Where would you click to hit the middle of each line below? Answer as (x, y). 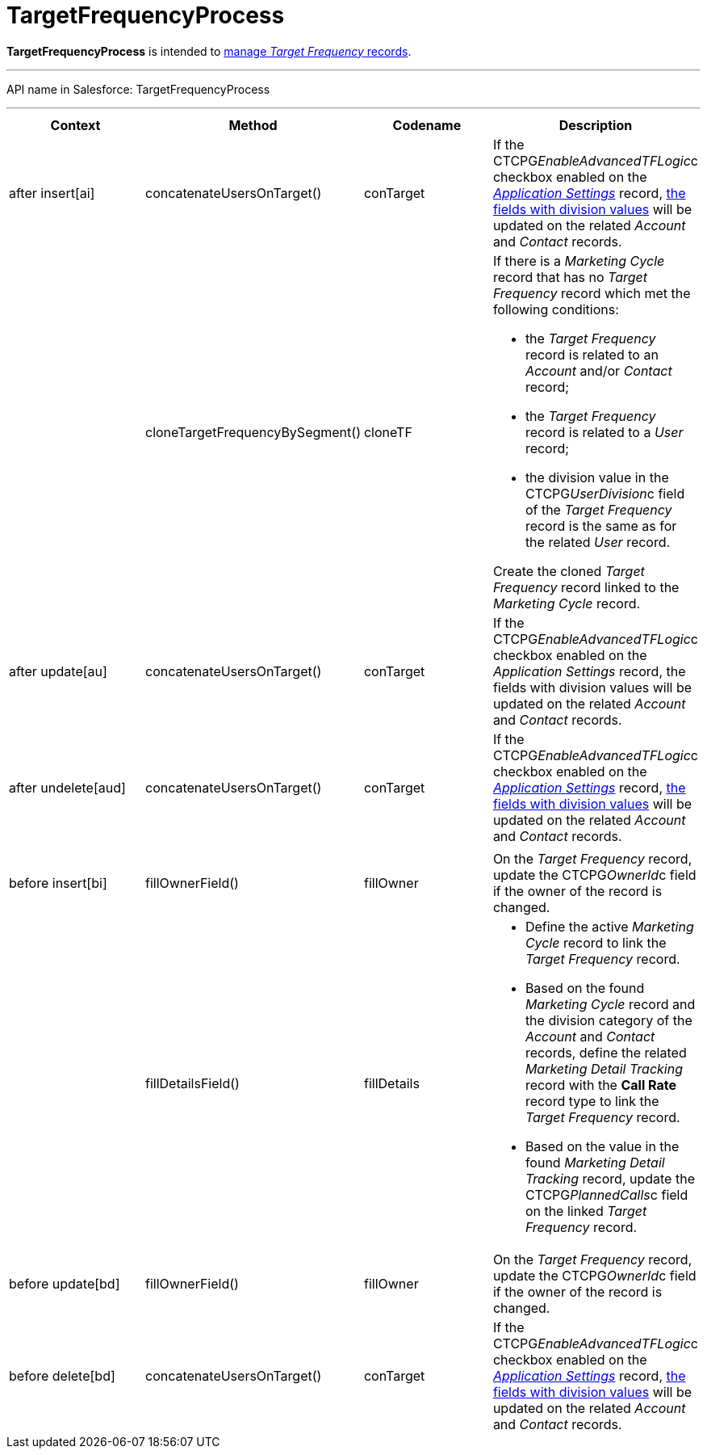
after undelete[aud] (67, 787)
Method (253, 125)
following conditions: (556, 309)
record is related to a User (604, 432)
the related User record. (598, 542)
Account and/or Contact (598, 370)
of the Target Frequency (598, 509)
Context (75, 125)
